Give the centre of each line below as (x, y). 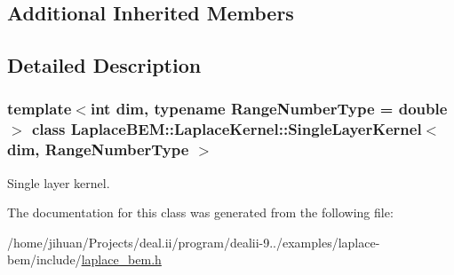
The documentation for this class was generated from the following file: (200, 212)
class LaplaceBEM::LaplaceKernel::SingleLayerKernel (227, 129)
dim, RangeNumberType (98, 149)
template (40, 109)
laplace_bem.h (121, 259)
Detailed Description (104, 65)
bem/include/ (44, 259)
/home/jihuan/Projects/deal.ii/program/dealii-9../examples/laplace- (194, 242)
